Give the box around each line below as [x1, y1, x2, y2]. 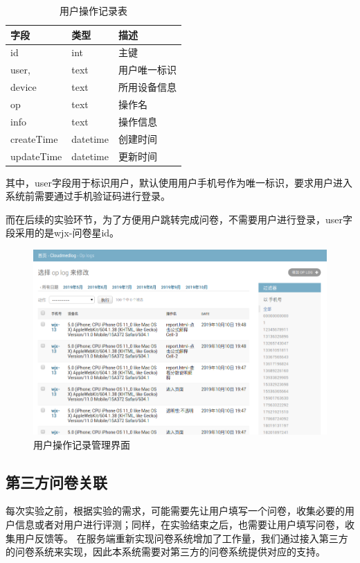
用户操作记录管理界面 [33, 437, 130, 451]
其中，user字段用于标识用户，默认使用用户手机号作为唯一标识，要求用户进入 [6, 175, 353, 189]
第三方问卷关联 [6, 471, 107, 492]
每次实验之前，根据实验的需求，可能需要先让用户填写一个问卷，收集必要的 [6, 503, 345, 518]
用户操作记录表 [59, 3, 127, 17]
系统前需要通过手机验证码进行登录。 [6, 189, 170, 203]
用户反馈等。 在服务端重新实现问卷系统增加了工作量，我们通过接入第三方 [15, 530, 348, 545]
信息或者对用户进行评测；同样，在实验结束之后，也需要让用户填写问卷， [15, 517, 345, 532]
